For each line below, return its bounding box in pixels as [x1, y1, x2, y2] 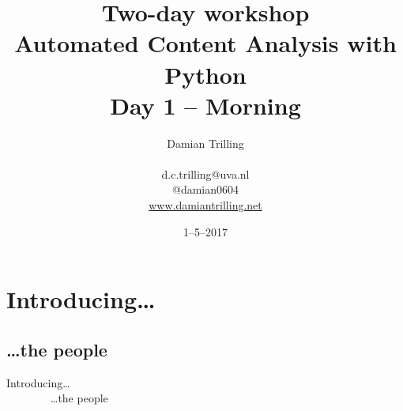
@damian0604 [171, 181, 239, 198]
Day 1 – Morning [110, 89, 301, 121]
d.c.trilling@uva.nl [161, 165, 250, 182]
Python [164, 58, 247, 90]
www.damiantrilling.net [149, 197, 262, 213]
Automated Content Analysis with [14, 27, 397, 59]
